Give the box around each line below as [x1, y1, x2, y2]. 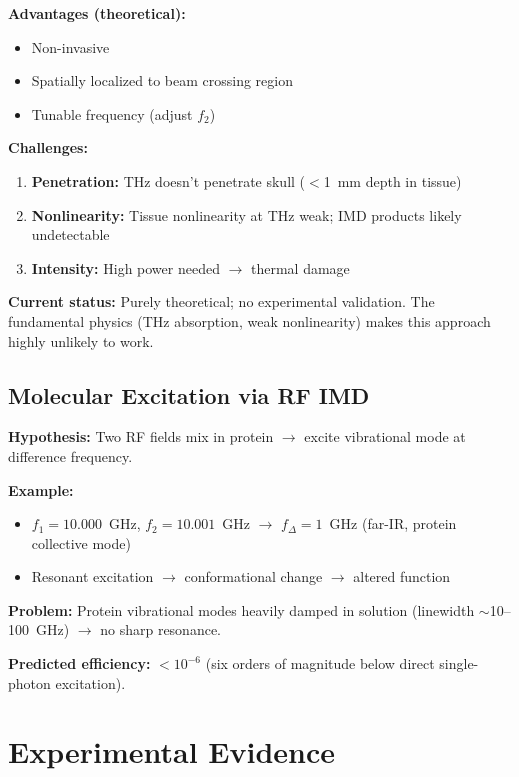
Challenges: [8, 137, 88, 158]
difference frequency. [8, 445, 133, 466]
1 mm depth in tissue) [323, 170, 462, 191]
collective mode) [31, 532, 131, 553]
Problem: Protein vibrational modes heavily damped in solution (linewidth [8, 599, 475, 620]
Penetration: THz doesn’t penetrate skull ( [31, 170, 306, 191]
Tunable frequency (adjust [31, 103, 193, 124]
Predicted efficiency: [8, 653, 151, 674]
